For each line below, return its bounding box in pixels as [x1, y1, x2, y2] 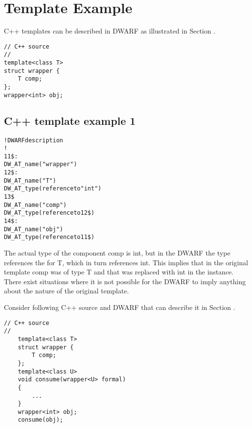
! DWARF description [4, 137, 63, 144]
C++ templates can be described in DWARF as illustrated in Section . [4, 26, 216, 36]
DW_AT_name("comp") [4, 201, 67, 208]
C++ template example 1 [4, 113, 136, 128]
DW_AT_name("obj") [4, 225, 63, 233]
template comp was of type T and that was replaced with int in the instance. [4, 267, 234, 277]
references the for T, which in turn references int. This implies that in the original [4, 257, 248, 267]
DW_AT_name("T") [4, 177, 56, 184]
